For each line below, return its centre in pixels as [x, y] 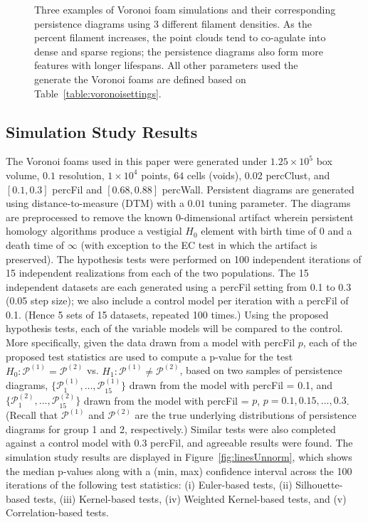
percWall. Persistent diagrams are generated [258, 189]
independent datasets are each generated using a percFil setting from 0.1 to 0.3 [179, 286]
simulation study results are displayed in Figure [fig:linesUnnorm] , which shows [179, 456]
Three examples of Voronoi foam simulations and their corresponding [185, 9]
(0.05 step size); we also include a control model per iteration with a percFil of [177, 300]
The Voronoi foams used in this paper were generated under [137, 161]
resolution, [82, 175]
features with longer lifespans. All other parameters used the [166, 65]
